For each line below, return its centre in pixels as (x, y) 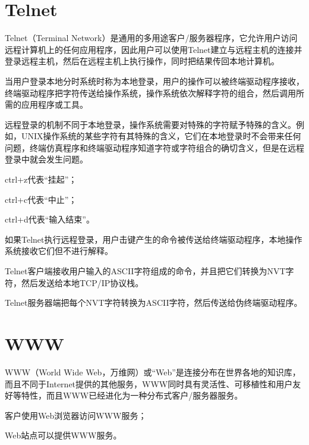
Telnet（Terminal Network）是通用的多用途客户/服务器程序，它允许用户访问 (151, 38)
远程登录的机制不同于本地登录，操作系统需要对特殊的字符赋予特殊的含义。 (150, 124)
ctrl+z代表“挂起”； (41, 179)
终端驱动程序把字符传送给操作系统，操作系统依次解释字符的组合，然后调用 (150, 93)
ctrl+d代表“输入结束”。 (50, 219)
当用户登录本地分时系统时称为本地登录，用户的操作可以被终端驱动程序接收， (154, 81)
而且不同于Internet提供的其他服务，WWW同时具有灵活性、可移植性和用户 (149, 383)
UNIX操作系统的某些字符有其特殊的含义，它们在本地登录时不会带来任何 (161, 136)
